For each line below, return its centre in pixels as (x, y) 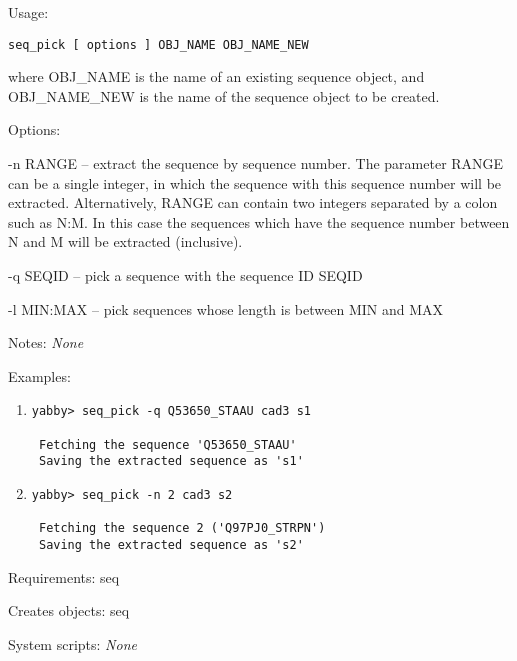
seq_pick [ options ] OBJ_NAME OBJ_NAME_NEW (158, 44)
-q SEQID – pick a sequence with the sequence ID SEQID (185, 275)
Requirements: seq (64, 576)
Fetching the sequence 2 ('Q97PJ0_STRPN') (182, 528)
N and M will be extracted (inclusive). (125, 241)
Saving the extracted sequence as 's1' (171, 461)
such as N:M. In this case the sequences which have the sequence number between (259, 221)
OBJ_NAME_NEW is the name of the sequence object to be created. (224, 95)
